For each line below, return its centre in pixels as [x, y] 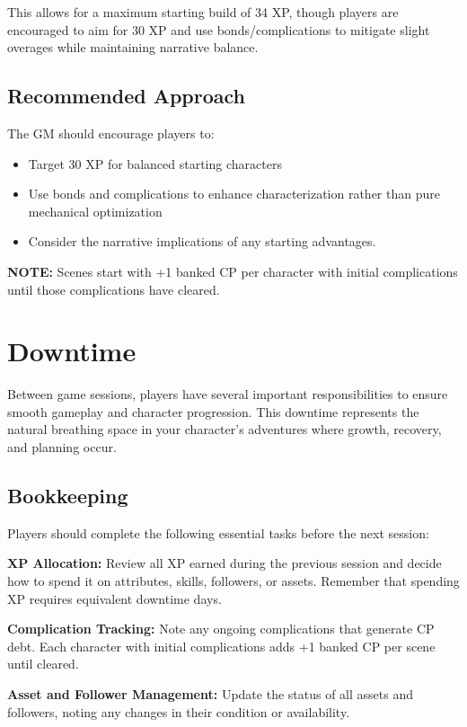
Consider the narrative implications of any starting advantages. [202, 241]
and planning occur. [62, 447]
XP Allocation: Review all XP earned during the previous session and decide [225, 563]
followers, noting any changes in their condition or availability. [179, 711]
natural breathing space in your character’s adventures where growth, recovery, [225, 429]
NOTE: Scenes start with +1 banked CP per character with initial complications [233, 271]
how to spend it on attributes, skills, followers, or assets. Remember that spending [233, 581]
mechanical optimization [95, 211]
